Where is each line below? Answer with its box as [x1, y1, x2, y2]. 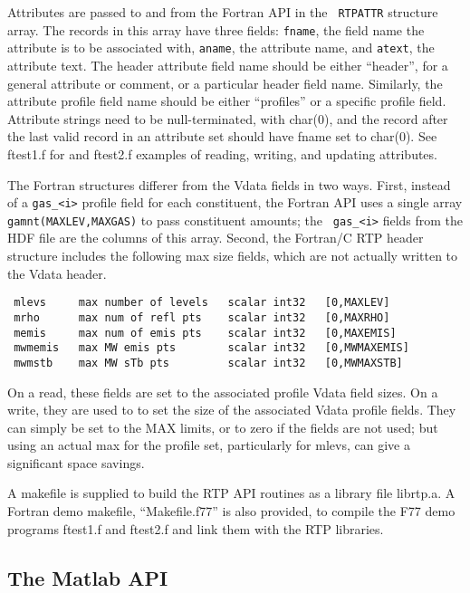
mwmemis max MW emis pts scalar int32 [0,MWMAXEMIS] [14, 341, 409, 355]
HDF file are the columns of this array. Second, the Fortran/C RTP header [7, 228, 424, 247]
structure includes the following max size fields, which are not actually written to [7, 246, 458, 265]
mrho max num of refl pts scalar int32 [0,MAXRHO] [14, 311, 390, 324]
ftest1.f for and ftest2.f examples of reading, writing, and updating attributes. [7, 144, 437, 163]
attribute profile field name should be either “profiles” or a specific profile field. [7, 91, 446, 110]
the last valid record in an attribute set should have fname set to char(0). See [7, 127, 437, 146]
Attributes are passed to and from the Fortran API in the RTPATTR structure [7, 3, 438, 21]
